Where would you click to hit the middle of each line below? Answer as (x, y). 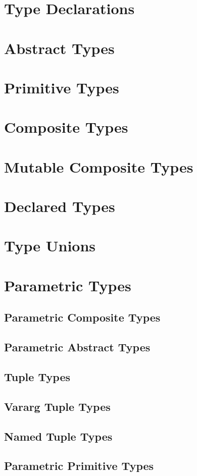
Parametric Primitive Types (79, 466)
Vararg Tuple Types (57, 406)
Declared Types (60, 206)
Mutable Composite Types (99, 166)
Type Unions (50, 246)
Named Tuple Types (58, 436)
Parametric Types (68, 285)
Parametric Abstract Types (77, 347)
